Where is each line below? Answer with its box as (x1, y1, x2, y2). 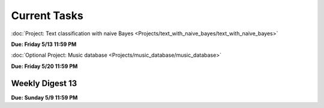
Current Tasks (11, 9, 83, 22)
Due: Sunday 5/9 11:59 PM (11, 94, 78, 101)
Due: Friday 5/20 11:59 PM (11, 63, 78, 70)
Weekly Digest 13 (11, 78, 77, 88)
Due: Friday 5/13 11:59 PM (11, 41, 77, 48)
